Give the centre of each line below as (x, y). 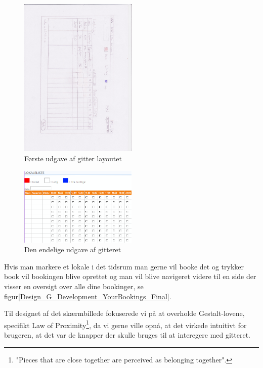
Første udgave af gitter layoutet (73, 158)
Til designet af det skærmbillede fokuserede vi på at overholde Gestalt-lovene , (124, 313)
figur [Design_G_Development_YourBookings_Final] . (88, 296)
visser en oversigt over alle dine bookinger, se (74, 286)
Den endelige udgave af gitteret (73, 249)
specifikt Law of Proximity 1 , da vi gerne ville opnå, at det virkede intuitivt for (125, 324)
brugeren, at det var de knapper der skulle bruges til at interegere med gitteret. (127, 335)
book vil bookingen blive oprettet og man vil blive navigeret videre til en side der (130, 276)
